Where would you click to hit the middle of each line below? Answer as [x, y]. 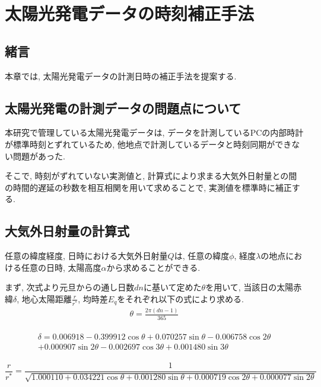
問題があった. [39, 156]
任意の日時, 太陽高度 [61, 267]
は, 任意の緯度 [202, 256]
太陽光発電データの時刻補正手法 [130, 13]
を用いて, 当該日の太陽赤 [254, 287]
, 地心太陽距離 [44, 298]
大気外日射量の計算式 [67, 231]
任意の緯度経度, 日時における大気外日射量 [86, 256]
